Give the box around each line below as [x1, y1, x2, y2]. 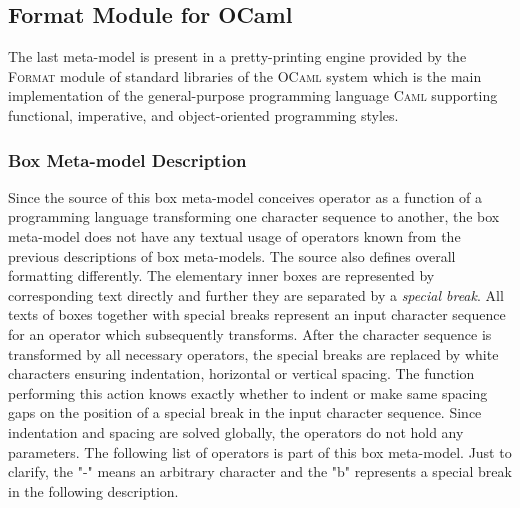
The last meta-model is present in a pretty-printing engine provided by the [8, 46, 467, 67]
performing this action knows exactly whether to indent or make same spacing [8, 382, 488, 403]
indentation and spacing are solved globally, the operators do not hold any [8, 421, 464, 442]
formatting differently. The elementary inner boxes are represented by [8, 265, 435, 286]
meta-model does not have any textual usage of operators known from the [8, 225, 461, 246]
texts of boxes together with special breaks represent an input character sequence [8, 304, 506, 325]
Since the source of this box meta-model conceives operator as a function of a [8, 186, 483, 207]
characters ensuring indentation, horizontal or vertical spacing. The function [8, 363, 475, 384]
